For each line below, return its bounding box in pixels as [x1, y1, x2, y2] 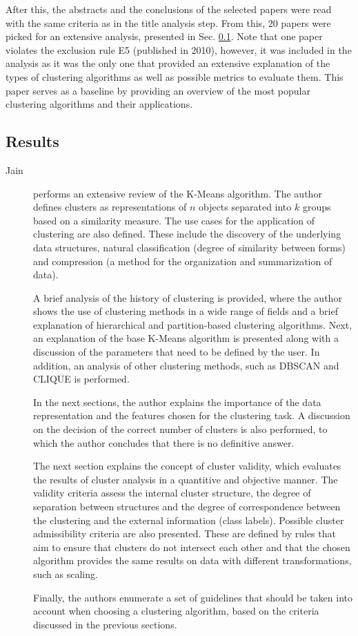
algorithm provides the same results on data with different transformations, [33, 553, 352, 568]
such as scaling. [33, 566, 98, 581]
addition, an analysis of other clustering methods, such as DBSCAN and [33, 358, 339, 372]
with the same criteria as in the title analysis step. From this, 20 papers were [6, 15, 331, 30]
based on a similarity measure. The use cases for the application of [33, 213, 315, 227]
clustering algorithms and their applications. [6, 97, 193, 111]
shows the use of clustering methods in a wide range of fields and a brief [33, 304, 338, 318]
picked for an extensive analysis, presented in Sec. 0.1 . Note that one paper [6, 29, 323, 44]
